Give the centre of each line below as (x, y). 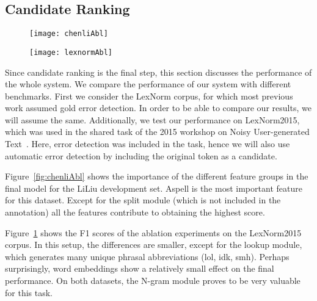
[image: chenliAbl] (69, 34)
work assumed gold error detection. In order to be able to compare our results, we (158, 108)
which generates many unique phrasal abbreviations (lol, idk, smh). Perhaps (147, 256)
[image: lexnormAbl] (71, 52)
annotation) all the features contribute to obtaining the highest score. (135, 212)
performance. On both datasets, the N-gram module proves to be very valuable (153, 281)
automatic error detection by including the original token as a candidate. (141, 155)
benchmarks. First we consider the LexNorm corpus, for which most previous (149, 96)
